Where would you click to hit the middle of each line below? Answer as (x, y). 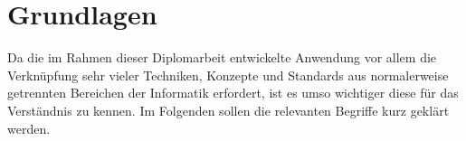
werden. (29, 128)
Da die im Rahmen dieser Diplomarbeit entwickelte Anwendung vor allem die (222, 57)
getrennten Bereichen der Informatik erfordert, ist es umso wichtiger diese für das (233, 93)
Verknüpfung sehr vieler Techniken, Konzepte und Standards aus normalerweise (228, 75)
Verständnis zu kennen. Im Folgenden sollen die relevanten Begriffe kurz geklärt (228, 110)
